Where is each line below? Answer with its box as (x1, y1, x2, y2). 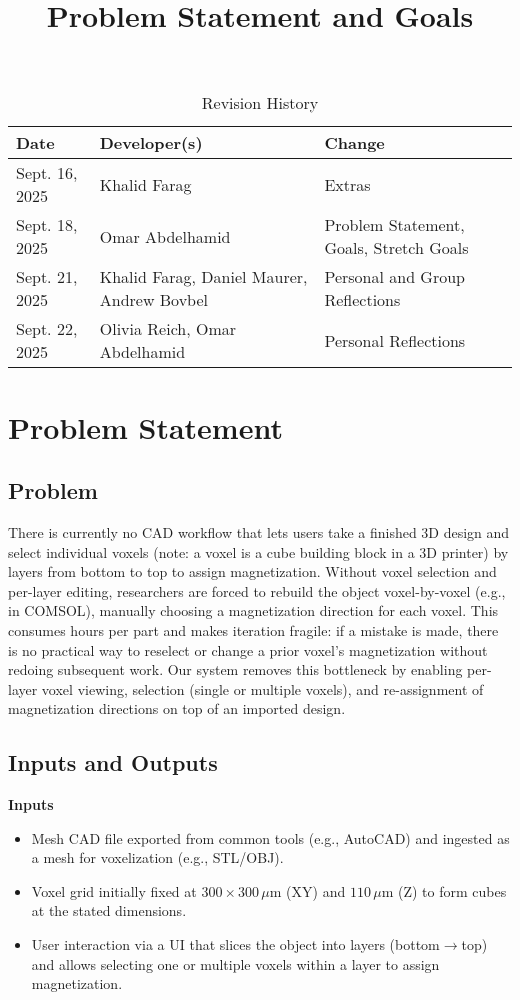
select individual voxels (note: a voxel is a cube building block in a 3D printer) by (8, 541, 509, 562)
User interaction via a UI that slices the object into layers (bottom (31, 934, 440, 955)
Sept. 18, (16, 213, 78, 237)
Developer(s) (99, 131, 203, 155)
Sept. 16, (16, 161, 78, 185)
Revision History (201, 91, 319, 115)
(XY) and (286, 880, 346, 901)
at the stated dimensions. (31, 900, 187, 921)
